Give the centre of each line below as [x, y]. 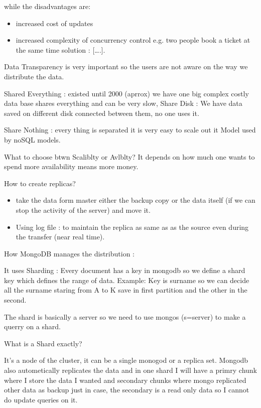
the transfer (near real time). [60, 237]
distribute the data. [34, 76]
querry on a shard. [32, 326]
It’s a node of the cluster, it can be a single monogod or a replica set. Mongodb [126, 360]
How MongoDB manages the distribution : [69, 253]
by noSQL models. [32, 139]
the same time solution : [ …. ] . [60, 49]
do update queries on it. [41, 399]
